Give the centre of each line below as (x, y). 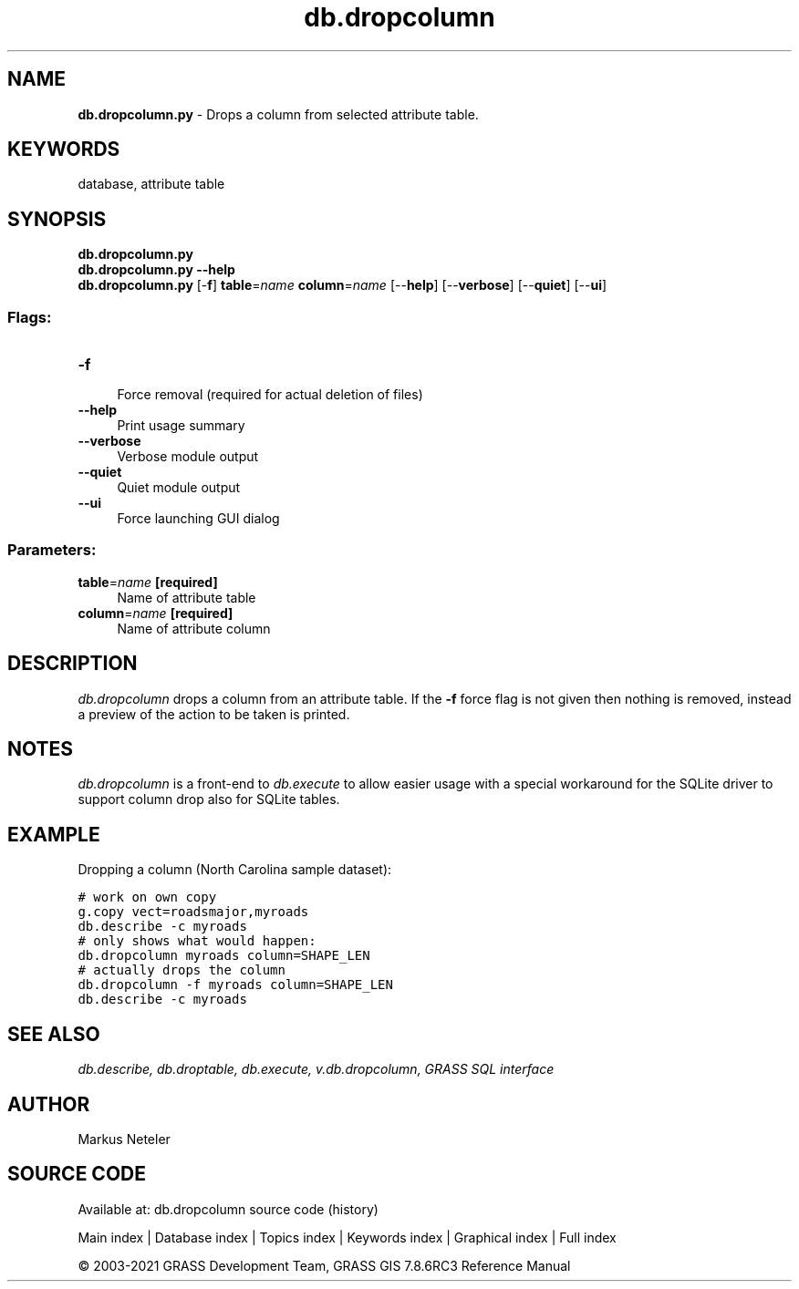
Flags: (30, 317)
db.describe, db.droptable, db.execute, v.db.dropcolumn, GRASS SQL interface (316, 1069)
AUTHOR (49, 1104)
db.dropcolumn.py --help (156, 270)
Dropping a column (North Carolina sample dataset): (235, 870)
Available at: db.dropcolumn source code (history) (228, 1209)
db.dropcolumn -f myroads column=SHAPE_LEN (235, 985)
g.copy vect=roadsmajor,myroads (193, 912)
